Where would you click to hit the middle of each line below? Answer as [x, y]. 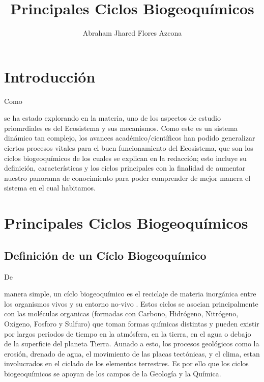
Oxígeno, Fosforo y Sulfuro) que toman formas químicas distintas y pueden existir [132, 323]
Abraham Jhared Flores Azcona [132, 33]
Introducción [50, 76]
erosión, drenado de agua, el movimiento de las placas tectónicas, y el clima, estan [132, 353]
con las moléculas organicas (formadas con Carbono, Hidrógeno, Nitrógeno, [121, 313]
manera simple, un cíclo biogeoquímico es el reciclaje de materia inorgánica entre [130, 294]
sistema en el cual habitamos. [50, 188]
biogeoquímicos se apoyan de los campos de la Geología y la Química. [113, 373]
